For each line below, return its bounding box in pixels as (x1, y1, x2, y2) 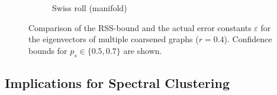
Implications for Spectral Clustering (5, 73, 230, 91)
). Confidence (224, 33, 272, 45)
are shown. (123, 44, 162, 56)
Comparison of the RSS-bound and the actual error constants (28, 21, 252, 33)
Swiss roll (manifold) (52, 2, 127, 13)
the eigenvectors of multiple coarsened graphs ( (28, 33, 199, 45)
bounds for (28, 44, 67, 56)
